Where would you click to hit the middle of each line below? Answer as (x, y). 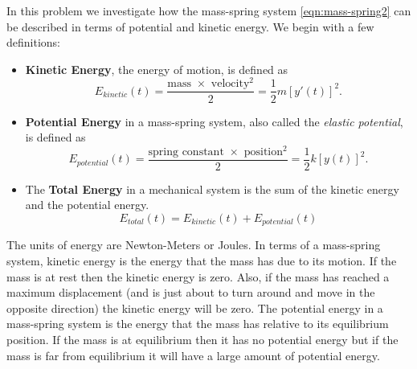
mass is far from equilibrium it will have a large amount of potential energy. (193, 355)
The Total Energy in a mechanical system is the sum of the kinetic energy (212, 189)
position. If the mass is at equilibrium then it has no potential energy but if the (202, 340)
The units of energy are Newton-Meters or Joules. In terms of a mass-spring (194, 245)
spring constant (186, 152)
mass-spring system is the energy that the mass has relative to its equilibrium (198, 324)
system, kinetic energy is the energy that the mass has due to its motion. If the (202, 261)
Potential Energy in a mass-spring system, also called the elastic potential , (214, 121)
